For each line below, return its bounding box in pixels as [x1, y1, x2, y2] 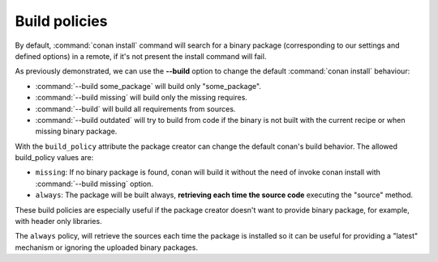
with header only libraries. [15, 217, 102, 226]
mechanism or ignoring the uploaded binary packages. [15, 243, 199, 252]
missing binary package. [35, 126, 118, 137]
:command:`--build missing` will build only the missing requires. [35, 93, 247, 103]
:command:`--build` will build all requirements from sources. [35, 104, 236, 113]
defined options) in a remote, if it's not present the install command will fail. [15, 51, 267, 61]
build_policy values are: [15, 153, 94, 163]
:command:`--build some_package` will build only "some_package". [35, 81, 261, 91]
